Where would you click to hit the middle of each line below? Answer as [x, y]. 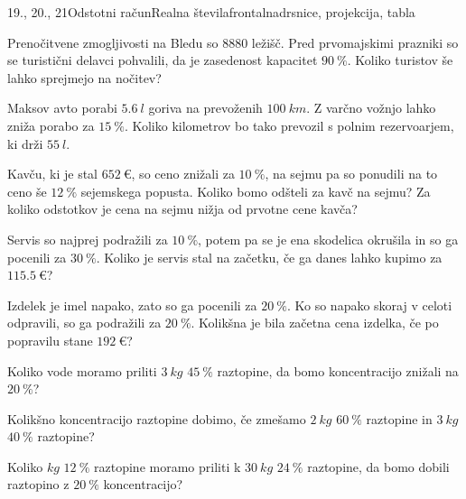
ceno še [27, 191]
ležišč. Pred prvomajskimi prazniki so [355, 42]
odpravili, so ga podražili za [84, 323]
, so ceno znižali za [183, 174]
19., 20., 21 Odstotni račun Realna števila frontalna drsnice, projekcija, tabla [211, 12]
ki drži [25, 143]
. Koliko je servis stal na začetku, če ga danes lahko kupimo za [269, 257]
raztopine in [399, 418]
